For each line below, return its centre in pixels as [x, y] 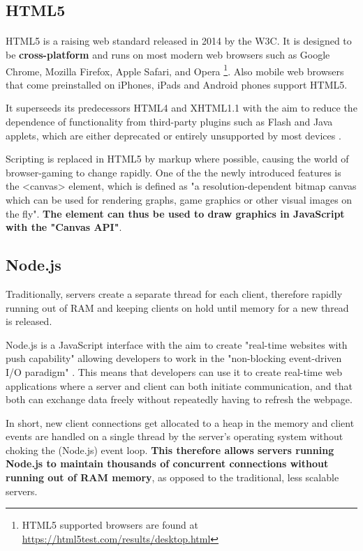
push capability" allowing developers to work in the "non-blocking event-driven [174, 358]
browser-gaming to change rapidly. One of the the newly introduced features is [173, 172]
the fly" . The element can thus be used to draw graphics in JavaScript [175, 213]
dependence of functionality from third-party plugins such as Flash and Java [169, 121]
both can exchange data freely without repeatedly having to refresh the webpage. [179, 399]
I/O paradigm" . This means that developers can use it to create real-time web [174, 371]
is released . [29, 321]
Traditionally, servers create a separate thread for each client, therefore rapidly [174, 293]
